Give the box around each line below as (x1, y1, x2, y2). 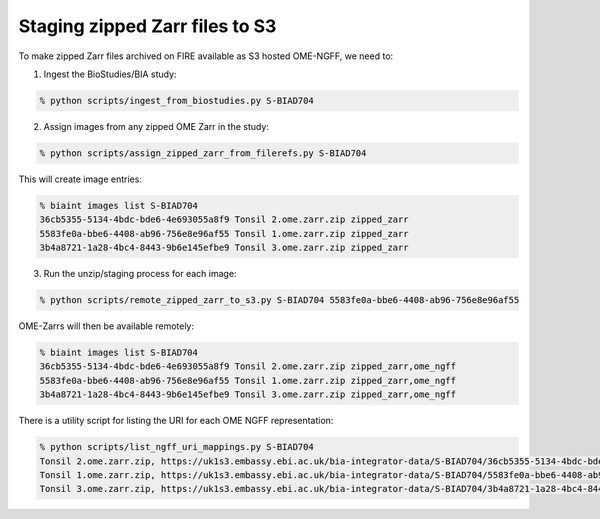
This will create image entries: (18, 173, 142, 185)
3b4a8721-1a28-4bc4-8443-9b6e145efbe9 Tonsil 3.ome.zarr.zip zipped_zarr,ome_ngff (39, 389, 457, 400)
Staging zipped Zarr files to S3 (18, 15, 277, 37)
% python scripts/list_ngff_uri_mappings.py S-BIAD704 (39, 441, 314, 453)
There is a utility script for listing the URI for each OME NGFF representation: (18, 415, 334, 427)
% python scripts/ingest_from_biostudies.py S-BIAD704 (39, 95, 314, 106)
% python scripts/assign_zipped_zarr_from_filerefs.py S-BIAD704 (39, 147, 367, 159)
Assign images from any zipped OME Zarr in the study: (43, 120, 270, 132)
